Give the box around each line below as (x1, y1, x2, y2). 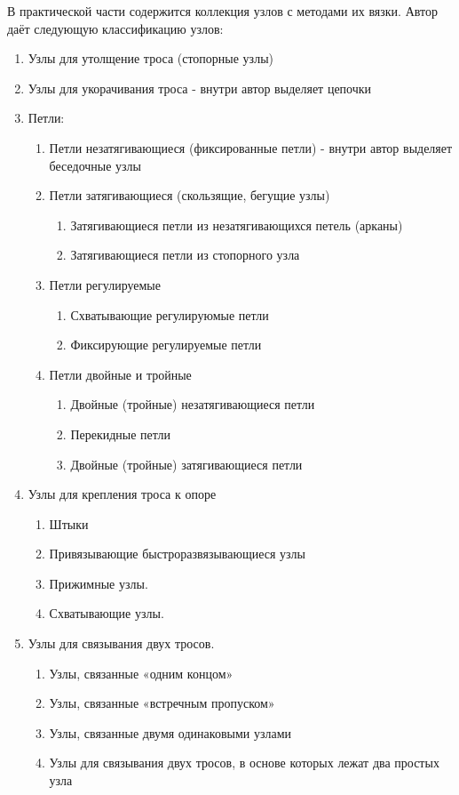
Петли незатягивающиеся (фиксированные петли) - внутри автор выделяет (49, 138, 453, 157)
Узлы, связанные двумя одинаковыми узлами (49, 723, 291, 742)
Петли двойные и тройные (49, 365, 192, 383)
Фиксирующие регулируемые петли (70, 335, 262, 354)
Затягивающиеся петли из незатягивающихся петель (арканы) (70, 215, 403, 234)
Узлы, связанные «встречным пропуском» (49, 694, 275, 712)
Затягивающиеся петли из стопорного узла (70, 245, 300, 264)
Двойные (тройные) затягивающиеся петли (70, 454, 303, 473)
